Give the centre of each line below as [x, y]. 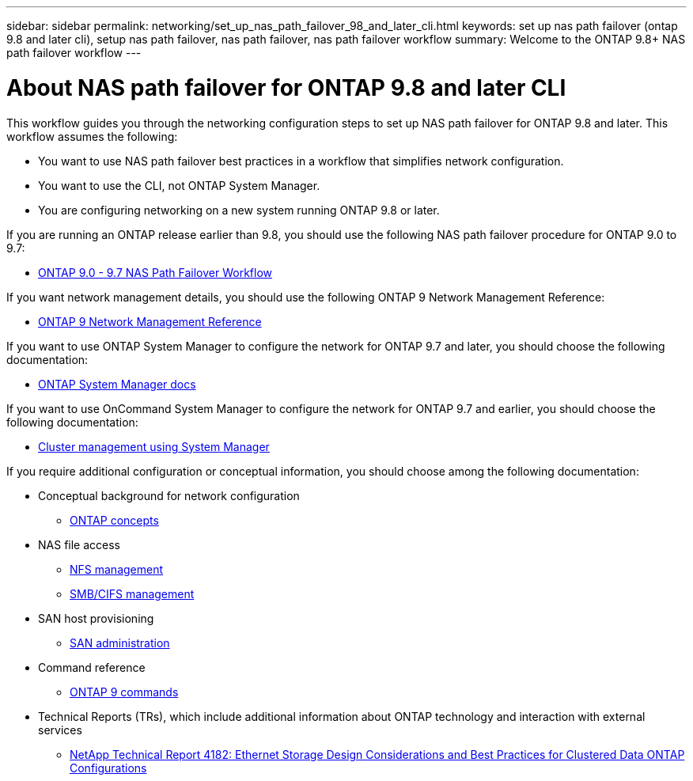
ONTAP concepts [114, 520]
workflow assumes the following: [92, 136]
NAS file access [79, 544]
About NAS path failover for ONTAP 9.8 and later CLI [286, 87]
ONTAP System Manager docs [117, 384]
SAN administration [120, 643]
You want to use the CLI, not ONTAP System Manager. [179, 185]
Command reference [92, 667]
